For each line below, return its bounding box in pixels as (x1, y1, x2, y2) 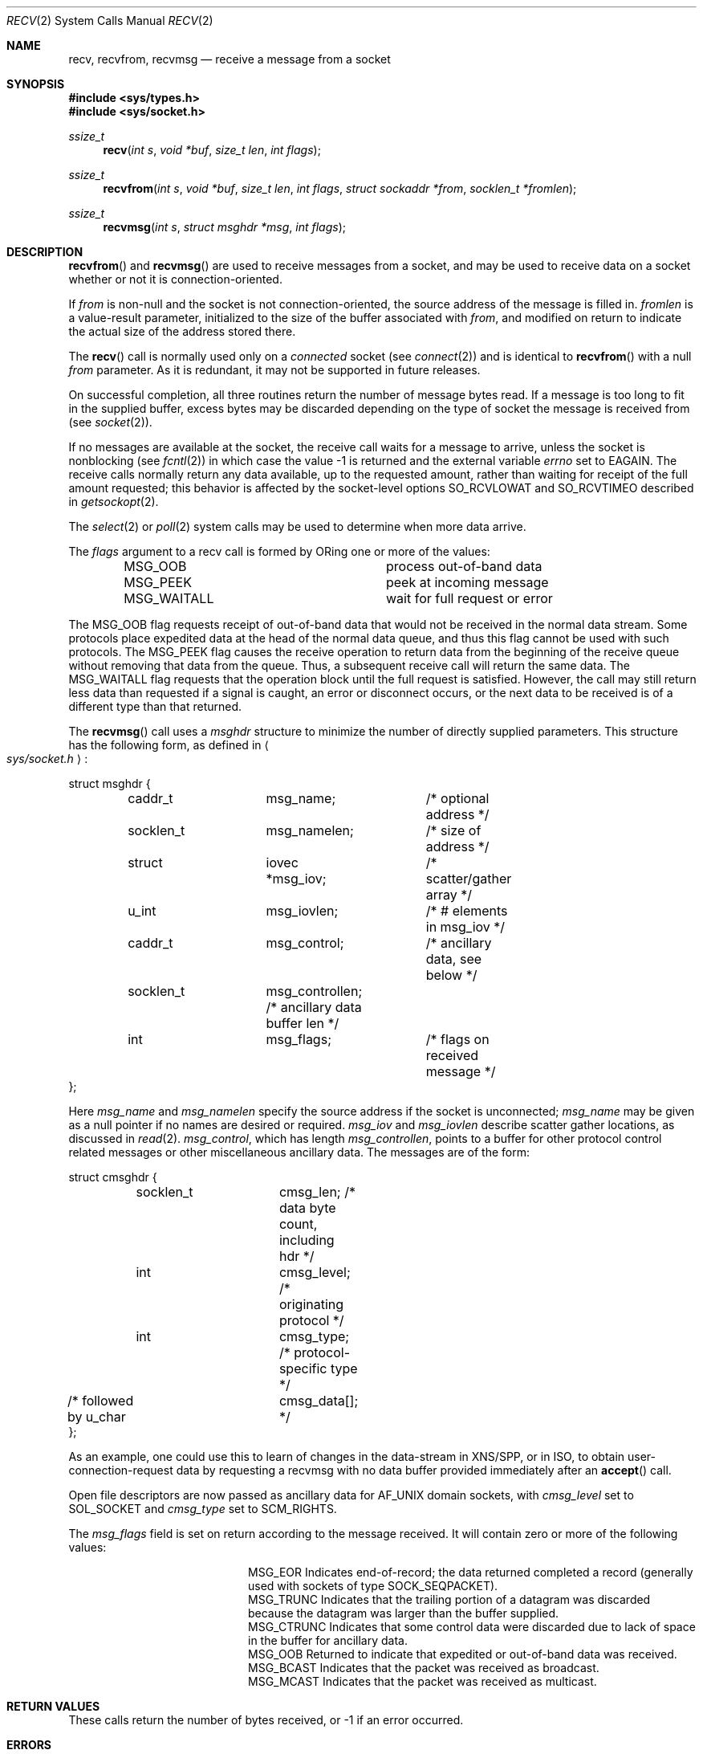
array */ (425, 887, 473, 903)
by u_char (67, 1409, 126, 1425)
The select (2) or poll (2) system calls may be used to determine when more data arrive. (68, 520, 526, 533)
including (278, 1232, 335, 1248)
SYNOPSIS (6, 77, 65, 91)
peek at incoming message (385, 574, 549, 590)
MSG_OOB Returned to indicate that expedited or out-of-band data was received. (248, 1647, 677, 1661)
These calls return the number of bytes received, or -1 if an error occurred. (68, 1713, 464, 1727)
